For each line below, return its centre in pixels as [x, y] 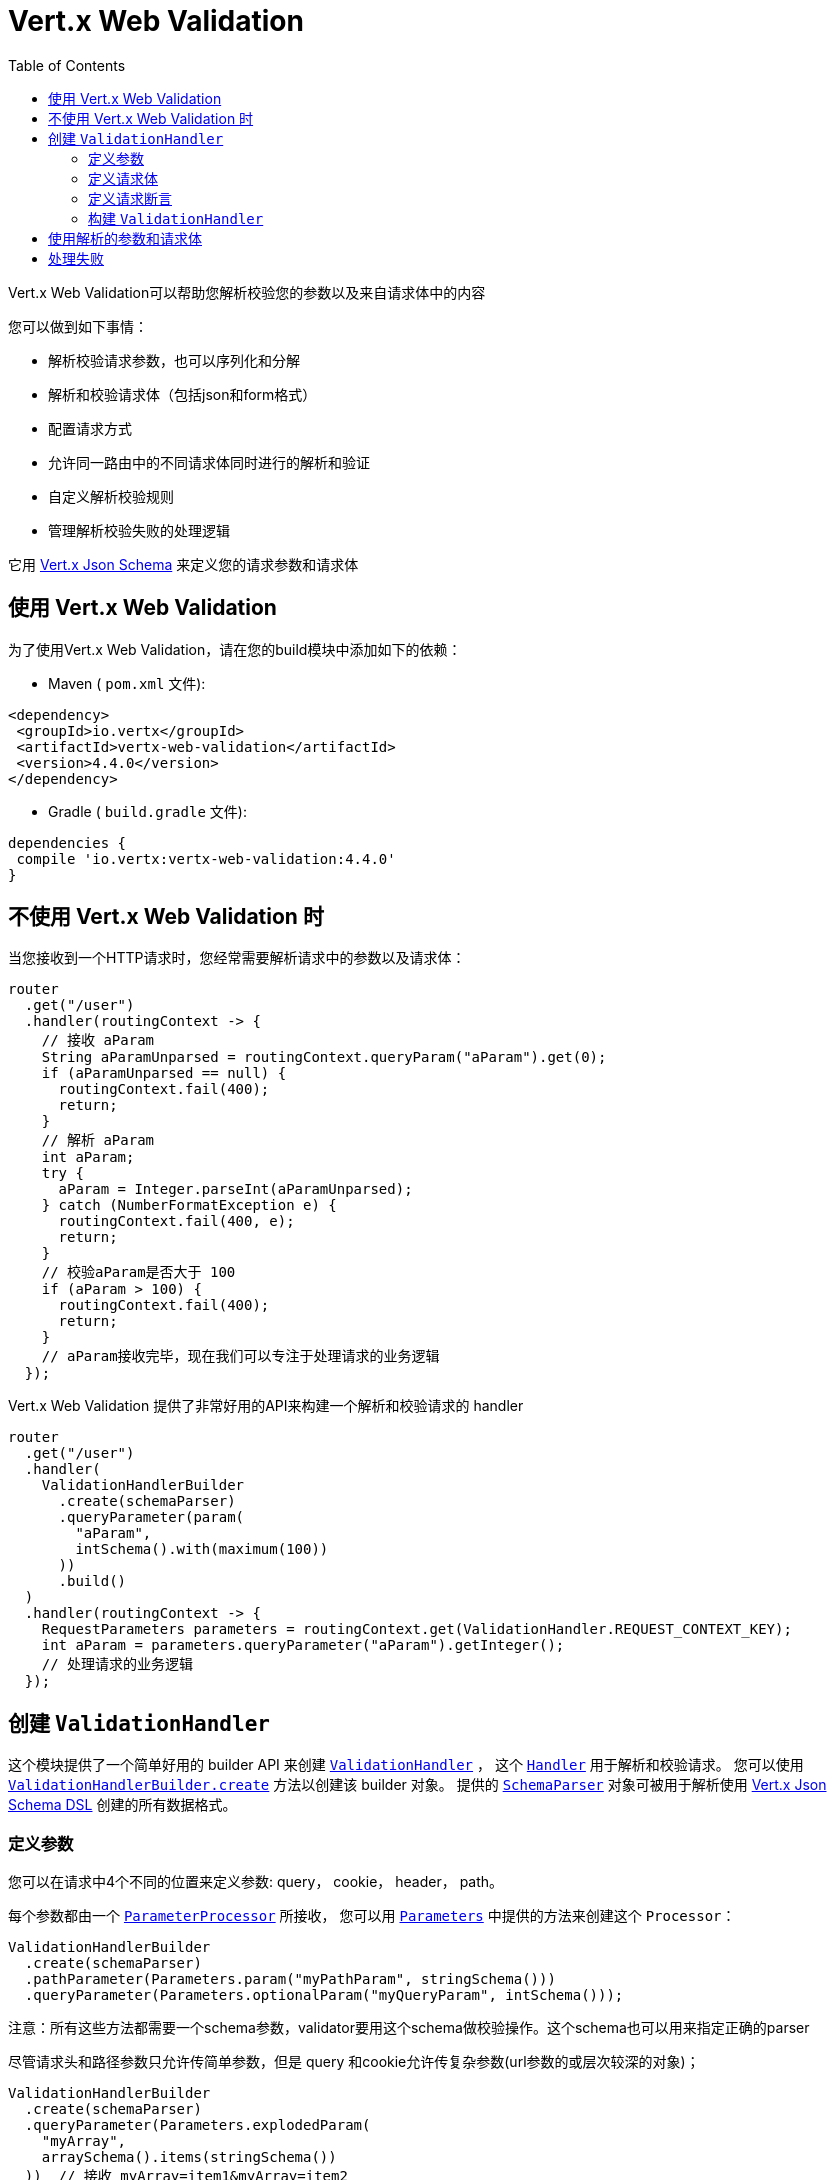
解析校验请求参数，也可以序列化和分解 [174, 360]
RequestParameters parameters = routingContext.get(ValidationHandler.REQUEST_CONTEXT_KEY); [416, 1629]
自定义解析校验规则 [111, 496]
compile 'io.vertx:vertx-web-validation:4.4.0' [206, 858]
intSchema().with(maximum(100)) [202, 1549]
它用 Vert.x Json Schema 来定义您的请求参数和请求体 [183, 564]
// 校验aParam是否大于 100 [138, 1272]
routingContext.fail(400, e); [176, 1221]
